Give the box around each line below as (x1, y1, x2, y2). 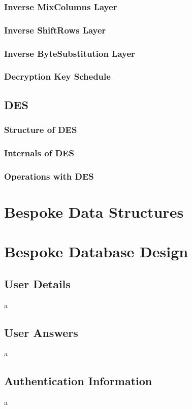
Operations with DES (4, 169, 94, 182)
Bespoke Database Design (4, 241, 188, 262)
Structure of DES (4, 123, 77, 136)
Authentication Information (4, 373, 152, 389)
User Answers (4, 324, 78, 340)
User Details (4, 276, 71, 291)
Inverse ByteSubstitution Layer (4, 47, 135, 59)
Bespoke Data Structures (4, 201, 184, 222)
